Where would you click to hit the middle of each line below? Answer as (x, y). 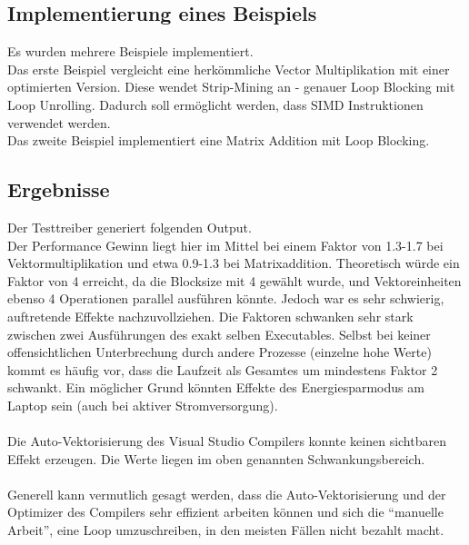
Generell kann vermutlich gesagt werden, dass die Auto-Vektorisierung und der (227, 494)
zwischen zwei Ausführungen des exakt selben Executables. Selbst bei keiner (219, 334)
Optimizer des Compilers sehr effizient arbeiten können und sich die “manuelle (225, 512)
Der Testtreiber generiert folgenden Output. (130, 227)
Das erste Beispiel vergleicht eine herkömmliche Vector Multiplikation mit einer (229, 69)
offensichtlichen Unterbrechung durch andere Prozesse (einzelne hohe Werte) (220, 352)
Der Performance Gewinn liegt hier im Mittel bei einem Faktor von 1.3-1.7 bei (225, 245)
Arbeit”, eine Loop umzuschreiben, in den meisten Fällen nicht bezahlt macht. (226, 530)
